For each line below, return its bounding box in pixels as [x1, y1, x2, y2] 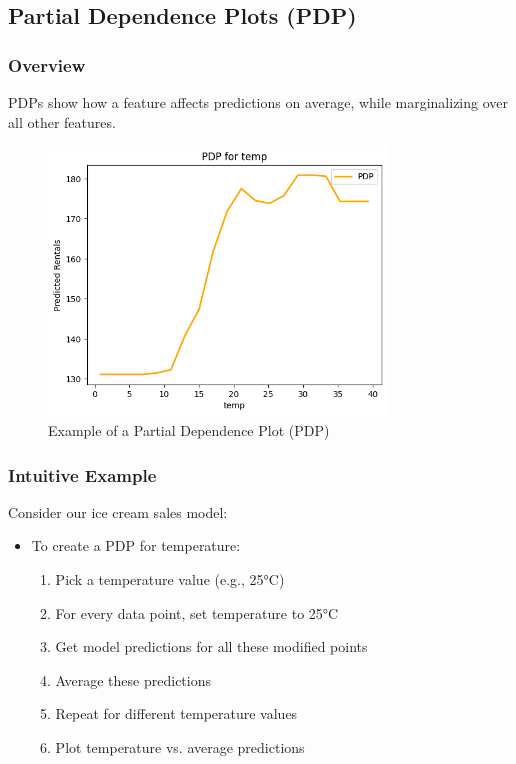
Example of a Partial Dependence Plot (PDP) [48, 420, 330, 441]
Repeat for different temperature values [55, 703, 298, 724]
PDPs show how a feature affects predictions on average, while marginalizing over [8, 92, 508, 112]
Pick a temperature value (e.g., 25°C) [55, 569, 285, 590]
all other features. [8, 111, 116, 132]
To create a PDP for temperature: [31, 535, 241, 556]
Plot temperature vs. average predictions [55, 737, 305, 758]
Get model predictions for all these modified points [55, 636, 368, 657]
